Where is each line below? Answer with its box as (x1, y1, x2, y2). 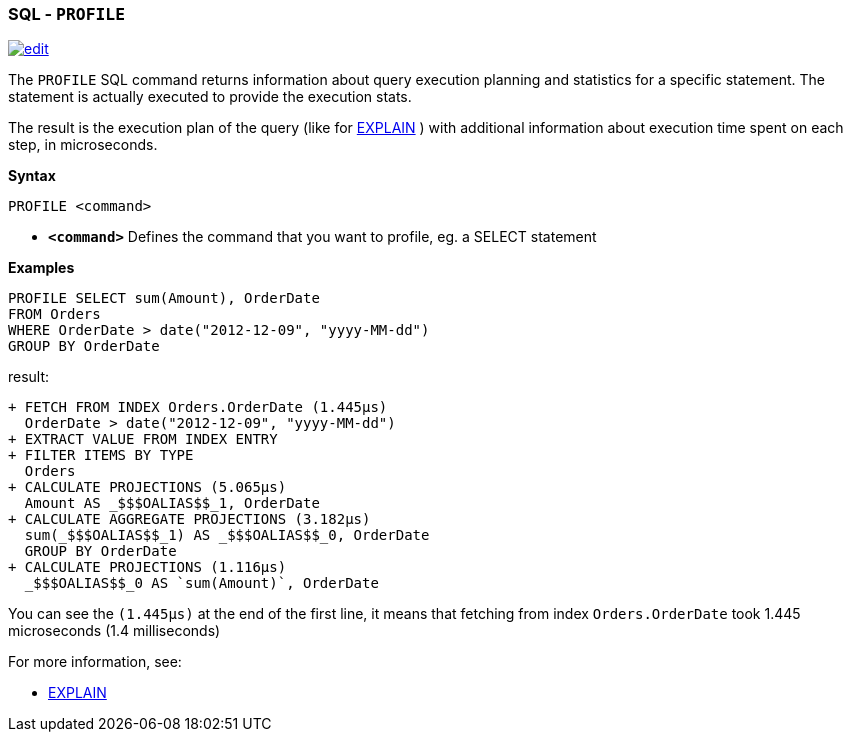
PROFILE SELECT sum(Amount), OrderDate (8, 290, 320, 307)
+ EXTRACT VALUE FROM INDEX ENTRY (8, 431, 278, 448)
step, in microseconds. (8, 136, 158, 154)
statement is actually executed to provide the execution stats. (8, 88, 412, 106)
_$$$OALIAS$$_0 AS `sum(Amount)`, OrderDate (24, 575, 379, 592)
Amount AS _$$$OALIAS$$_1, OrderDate (24, 495, 320, 512)
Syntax (8, 167, 56, 185)
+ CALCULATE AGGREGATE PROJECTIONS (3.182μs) (8, 511, 371, 528)
